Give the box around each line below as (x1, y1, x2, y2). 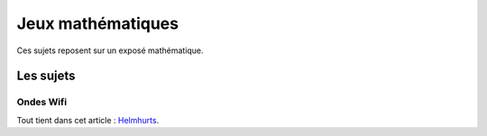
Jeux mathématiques (16, 14, 179, 33)
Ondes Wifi (16, 95, 68, 108)
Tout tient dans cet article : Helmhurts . (16, 114, 160, 125)
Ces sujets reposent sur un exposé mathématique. (16, 45, 204, 56)
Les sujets (16, 68, 76, 84)
